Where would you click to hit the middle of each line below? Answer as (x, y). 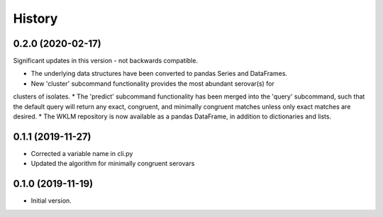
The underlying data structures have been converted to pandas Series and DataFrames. (159, 74)
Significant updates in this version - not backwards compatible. (106, 61)
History (35, 18)
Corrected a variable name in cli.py (82, 153)
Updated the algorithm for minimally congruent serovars (113, 164)
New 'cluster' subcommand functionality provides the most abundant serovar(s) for (152, 83)
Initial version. (51, 201)
